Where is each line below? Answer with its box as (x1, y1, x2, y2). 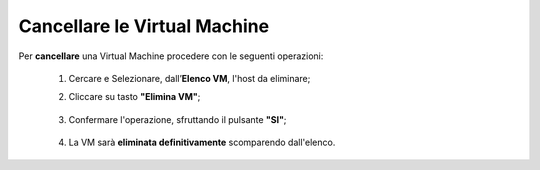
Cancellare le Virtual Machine (18, 15, 270, 37)
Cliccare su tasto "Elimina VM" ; (68, 91, 201, 103)
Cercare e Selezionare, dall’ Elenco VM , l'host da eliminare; (68, 72, 311, 84)
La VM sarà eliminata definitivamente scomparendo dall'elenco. (68, 136, 336, 149)
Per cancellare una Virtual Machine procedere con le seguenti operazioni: (18, 50, 324, 62)
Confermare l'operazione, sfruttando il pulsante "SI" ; (68, 113, 287, 125)
